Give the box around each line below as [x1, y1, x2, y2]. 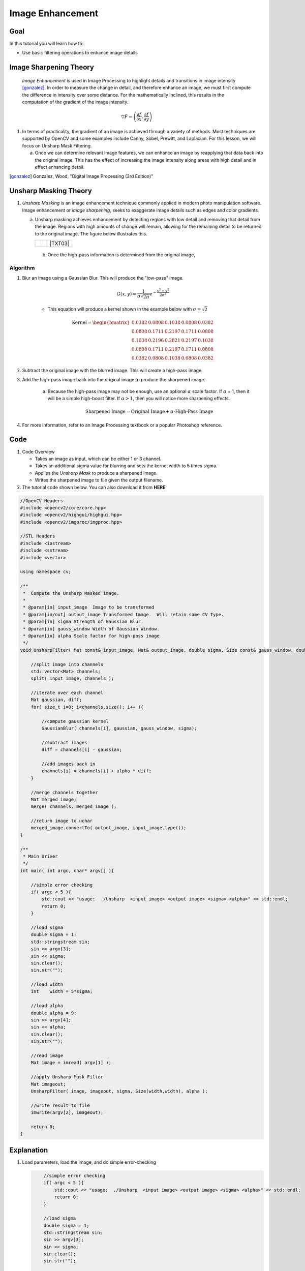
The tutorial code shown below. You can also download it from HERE [22, 484, 166, 490]
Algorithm [9, 264, 35, 271]
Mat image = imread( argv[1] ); [30, 1060, 112, 1066]
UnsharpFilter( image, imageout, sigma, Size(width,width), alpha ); [30, 1088, 208, 1094]
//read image [30, 1052, 64, 1058]
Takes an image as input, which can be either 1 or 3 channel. [35, 456, 162, 462]
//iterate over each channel [30, 690, 104, 696]
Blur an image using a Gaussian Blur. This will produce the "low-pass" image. [22, 275, 184, 281]
